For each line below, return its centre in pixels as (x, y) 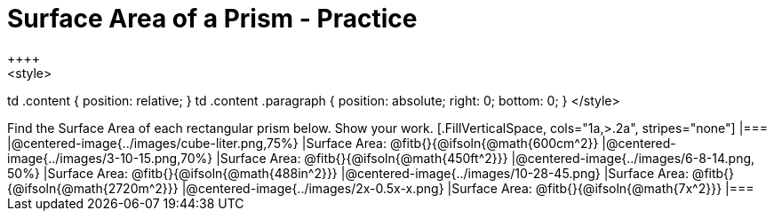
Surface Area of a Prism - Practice (212, 19)
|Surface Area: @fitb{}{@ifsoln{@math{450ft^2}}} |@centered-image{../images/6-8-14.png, (486, 158)
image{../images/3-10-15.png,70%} (110, 158)
